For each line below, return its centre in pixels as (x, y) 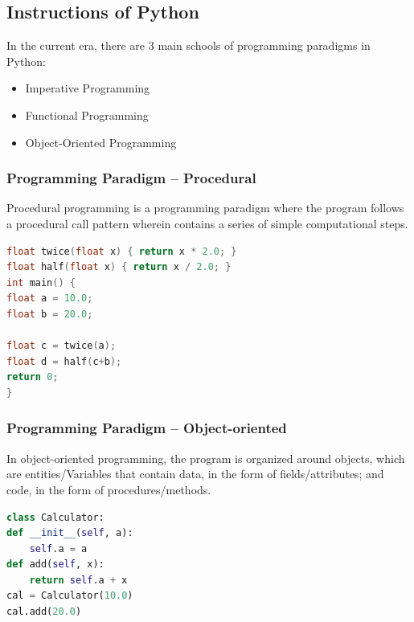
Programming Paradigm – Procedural (131, 178)
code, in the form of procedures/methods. (109, 489)
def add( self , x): (55, 565)
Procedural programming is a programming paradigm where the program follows (205, 208)
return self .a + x (78, 580)
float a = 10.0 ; (50, 299)
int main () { (41, 282)
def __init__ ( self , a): (70, 533)
